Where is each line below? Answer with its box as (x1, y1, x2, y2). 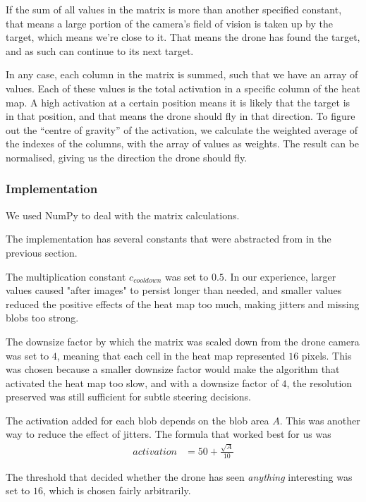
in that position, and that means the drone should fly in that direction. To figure (6, 109, 355, 123)
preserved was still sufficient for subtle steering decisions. (6, 389, 252, 404)
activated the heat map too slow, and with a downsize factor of (6, 375, 279, 390)
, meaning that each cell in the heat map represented (56, 348, 286, 362)
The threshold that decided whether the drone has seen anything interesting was (6, 469, 353, 484)
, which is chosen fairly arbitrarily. (42, 483, 191, 498)
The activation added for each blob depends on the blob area (6, 412, 269, 427)
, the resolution (286, 375, 353, 390)
